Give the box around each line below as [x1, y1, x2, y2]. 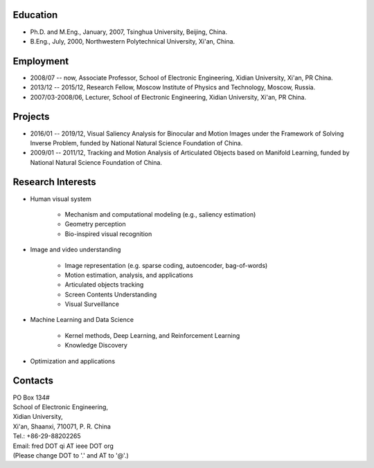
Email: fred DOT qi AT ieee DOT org [12, 442, 114, 450]
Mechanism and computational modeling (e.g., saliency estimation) [64, 210, 256, 218]
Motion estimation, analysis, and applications [64, 271, 193, 279]
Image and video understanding [30, 246, 121, 254]
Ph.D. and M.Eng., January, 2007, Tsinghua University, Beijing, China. [30, 28, 228, 36]
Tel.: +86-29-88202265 [12, 432, 81, 440]
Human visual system [30, 195, 91, 203]
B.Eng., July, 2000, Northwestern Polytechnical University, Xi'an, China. [30, 37, 235, 45]
